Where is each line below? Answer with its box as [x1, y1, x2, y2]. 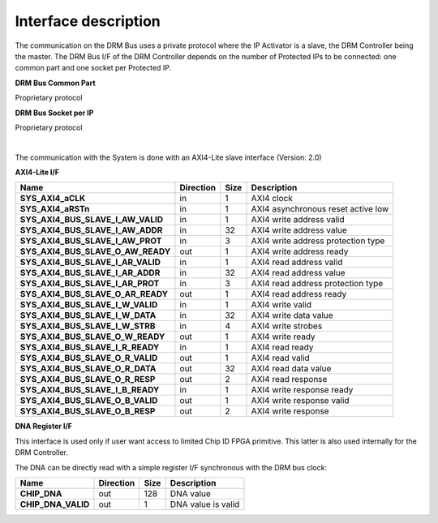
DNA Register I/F [15, 422, 73, 431]
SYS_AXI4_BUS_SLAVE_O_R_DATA [19, 363, 157, 375]
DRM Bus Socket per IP [15, 108, 94, 118]
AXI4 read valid [251, 353, 310, 364]
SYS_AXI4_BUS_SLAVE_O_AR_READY [19, 289, 169, 300]
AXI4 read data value [251, 363, 332, 375]
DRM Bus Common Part [15, 78, 97, 88]
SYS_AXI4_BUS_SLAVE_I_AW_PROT [19, 235, 162, 246]
